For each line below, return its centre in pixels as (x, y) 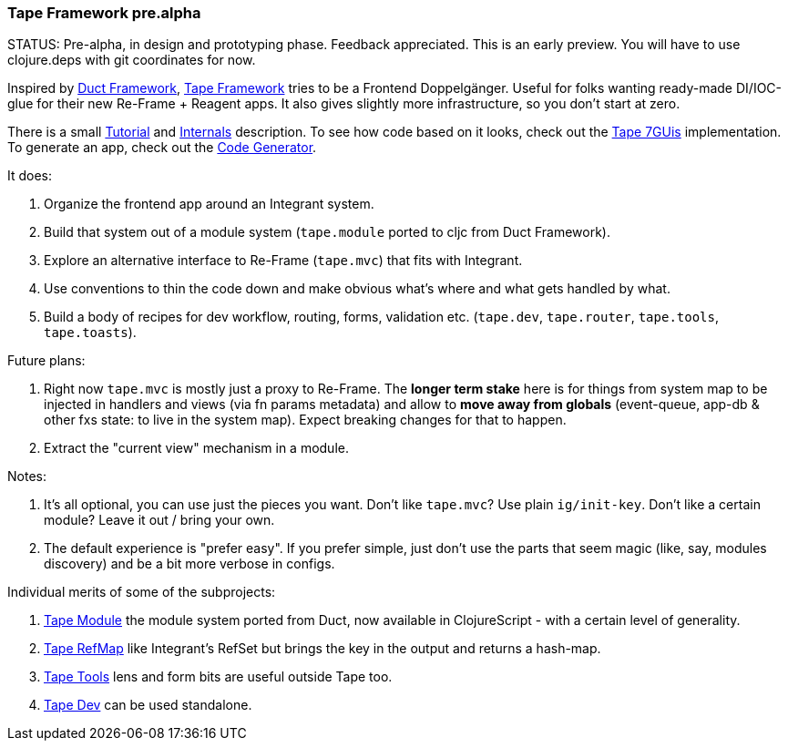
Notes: (27, 476)
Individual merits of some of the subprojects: (142, 592)
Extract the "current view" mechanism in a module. (196, 448)
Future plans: (46, 361)
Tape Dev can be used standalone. (148, 705)
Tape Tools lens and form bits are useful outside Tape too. (218, 677)
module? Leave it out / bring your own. (159, 520)
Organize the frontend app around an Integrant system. (209, 204)
